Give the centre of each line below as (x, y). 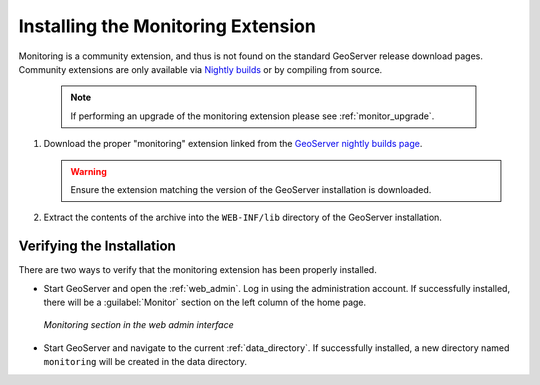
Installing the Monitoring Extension (167, 26)
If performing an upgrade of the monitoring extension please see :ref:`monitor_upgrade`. (252, 116)
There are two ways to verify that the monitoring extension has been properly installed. (197, 270)
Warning (88, 171)
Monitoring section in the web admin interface (138, 325)
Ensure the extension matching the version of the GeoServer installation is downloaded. (251, 189)
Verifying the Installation (97, 246)
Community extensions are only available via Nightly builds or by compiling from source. (200, 69)
